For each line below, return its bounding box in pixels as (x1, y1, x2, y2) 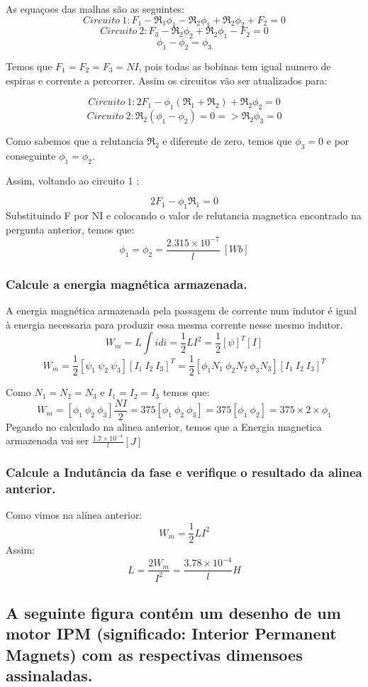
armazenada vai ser (6, 433, 89, 448)
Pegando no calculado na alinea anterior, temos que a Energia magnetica (6, 419, 322, 434)
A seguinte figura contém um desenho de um (6, 602, 341, 624)
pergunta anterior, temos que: (6, 221, 135, 236)
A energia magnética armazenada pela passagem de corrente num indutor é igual (6, 302, 357, 317)
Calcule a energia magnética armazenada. (6, 275, 247, 292)
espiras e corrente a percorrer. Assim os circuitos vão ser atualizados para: (6, 72, 328, 87)
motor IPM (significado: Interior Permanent (6, 622, 337, 644)
